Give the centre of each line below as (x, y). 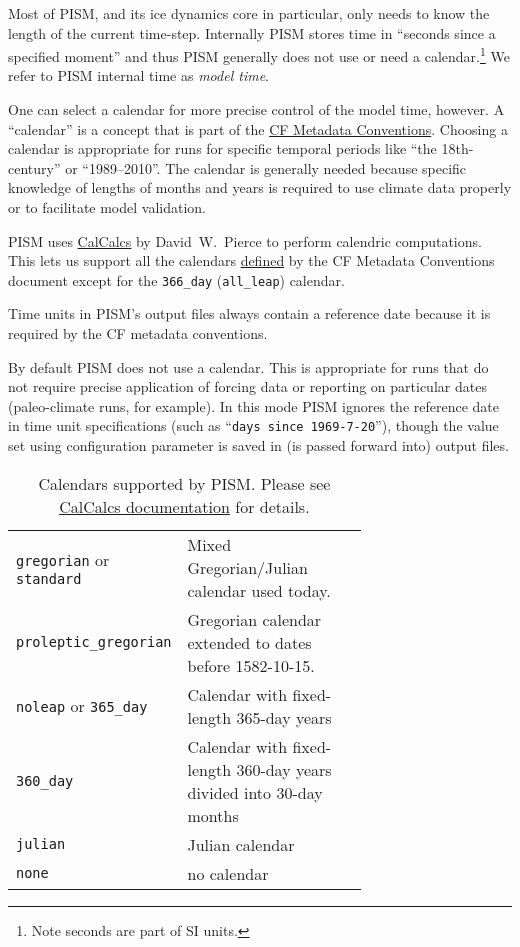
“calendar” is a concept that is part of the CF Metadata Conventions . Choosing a (258, 128)
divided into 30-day (255, 792)
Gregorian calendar (254, 619)
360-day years (284, 769)
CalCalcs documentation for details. (184, 506)
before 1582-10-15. (251, 665)
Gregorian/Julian (247, 567)
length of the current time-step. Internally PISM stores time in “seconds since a (252, 32)
